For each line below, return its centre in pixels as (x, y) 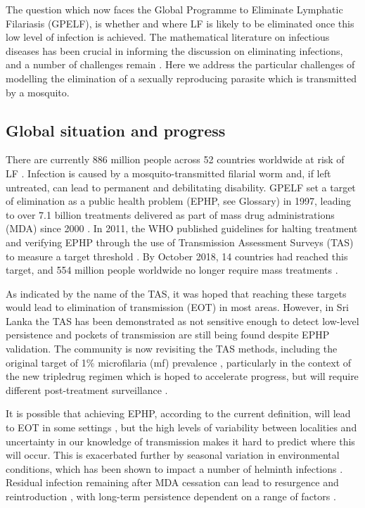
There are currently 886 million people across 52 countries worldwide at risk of (175, 159)
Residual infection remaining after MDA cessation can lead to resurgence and (172, 482)
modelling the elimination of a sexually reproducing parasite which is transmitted (181, 78)
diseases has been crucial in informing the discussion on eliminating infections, (174, 50)
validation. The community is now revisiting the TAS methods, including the (172, 349)
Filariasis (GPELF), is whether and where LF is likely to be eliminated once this (180, 23)
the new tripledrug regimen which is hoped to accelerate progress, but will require (182, 376)
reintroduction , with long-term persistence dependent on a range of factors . (171, 496)
